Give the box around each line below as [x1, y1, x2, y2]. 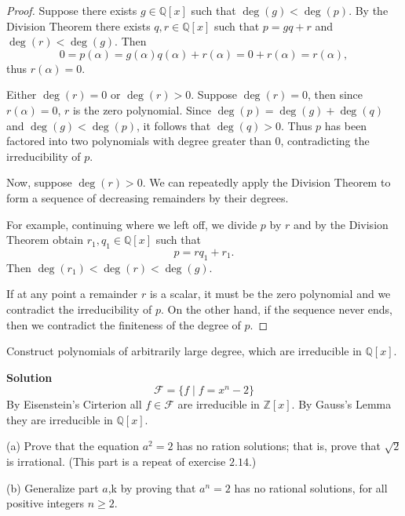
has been [324, 117, 367, 133]
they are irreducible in [6, 411, 113, 427]
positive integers [6, 495, 84, 511]
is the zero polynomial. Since [72, 101, 211, 118]
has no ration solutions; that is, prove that [177, 438, 381, 454]
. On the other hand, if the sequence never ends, [160, 300, 392, 317]
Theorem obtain [6, 231, 84, 248]
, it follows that [137, 117, 211, 133]
